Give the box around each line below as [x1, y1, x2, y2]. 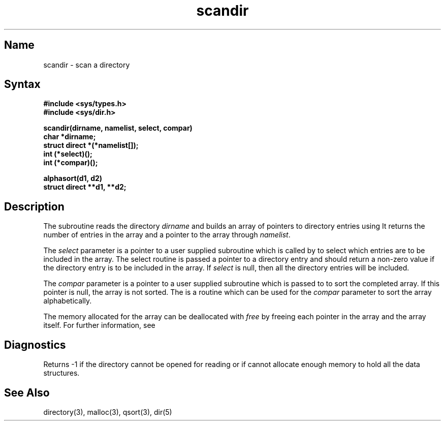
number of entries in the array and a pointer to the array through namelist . [43, 230, 291, 239]
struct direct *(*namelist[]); [43, 141, 139, 150]
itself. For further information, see [43, 321, 155, 330]
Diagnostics [4, 338, 66, 351]
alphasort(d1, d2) [43, 174, 103, 183]
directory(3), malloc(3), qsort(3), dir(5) [43, 407, 172, 416]
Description [4, 200, 65, 213]
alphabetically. [43, 296, 92, 306]
